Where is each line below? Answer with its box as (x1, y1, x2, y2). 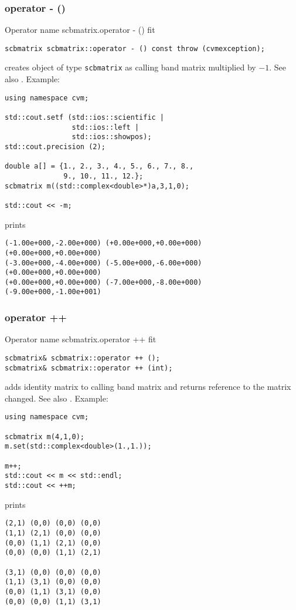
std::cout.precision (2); (5, 143, 106, 151)
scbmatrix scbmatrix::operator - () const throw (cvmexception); (5, 44, 265, 53)
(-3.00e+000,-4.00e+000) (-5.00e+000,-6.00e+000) (5, 258, 202, 267)
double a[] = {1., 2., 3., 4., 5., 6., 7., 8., (5, 162, 194, 171)
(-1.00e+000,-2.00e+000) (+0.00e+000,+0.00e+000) (5, 239, 202, 248)
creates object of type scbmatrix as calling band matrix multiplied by (5, 61, 256, 73)
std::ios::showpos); (72, 133, 152, 141)
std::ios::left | (72, 123, 140, 132)
